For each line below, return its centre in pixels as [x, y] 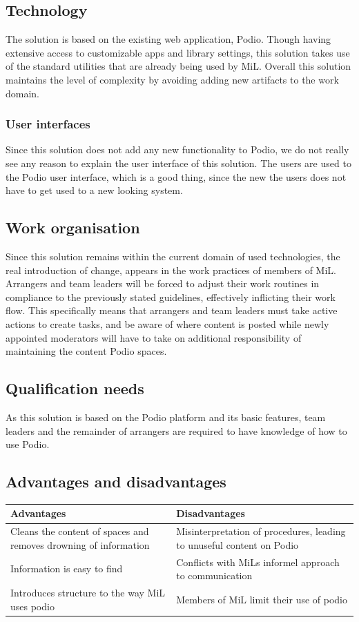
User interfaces [48, 124]
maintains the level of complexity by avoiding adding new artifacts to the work [172, 79]
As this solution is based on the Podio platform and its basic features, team [166, 417]
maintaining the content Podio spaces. [86, 351]
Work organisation [73, 227]
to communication [214, 575]
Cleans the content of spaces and [80, 531]
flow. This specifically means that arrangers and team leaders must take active [172, 310]
